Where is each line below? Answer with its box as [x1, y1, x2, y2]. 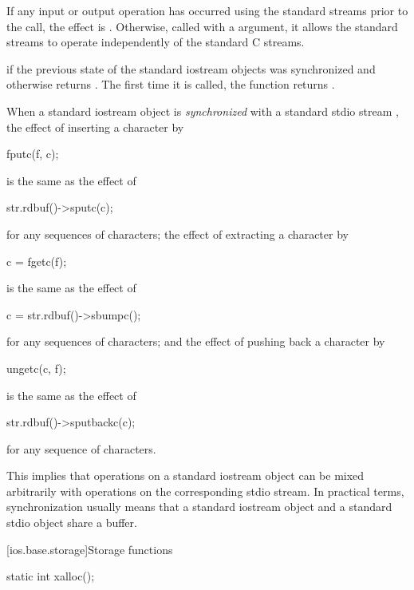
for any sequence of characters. [6, 440, 156, 457]
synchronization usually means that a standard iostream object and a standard [6, 498, 392, 515]
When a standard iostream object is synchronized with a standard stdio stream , [6, 102, 399, 119]
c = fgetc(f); [6, 252, 67, 269]
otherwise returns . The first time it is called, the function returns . [6, 76, 335, 93]
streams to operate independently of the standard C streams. [6, 34, 305, 50]
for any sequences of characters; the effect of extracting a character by [6, 225, 349, 242]
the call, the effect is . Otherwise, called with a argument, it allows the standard [6, 18, 398, 34]
